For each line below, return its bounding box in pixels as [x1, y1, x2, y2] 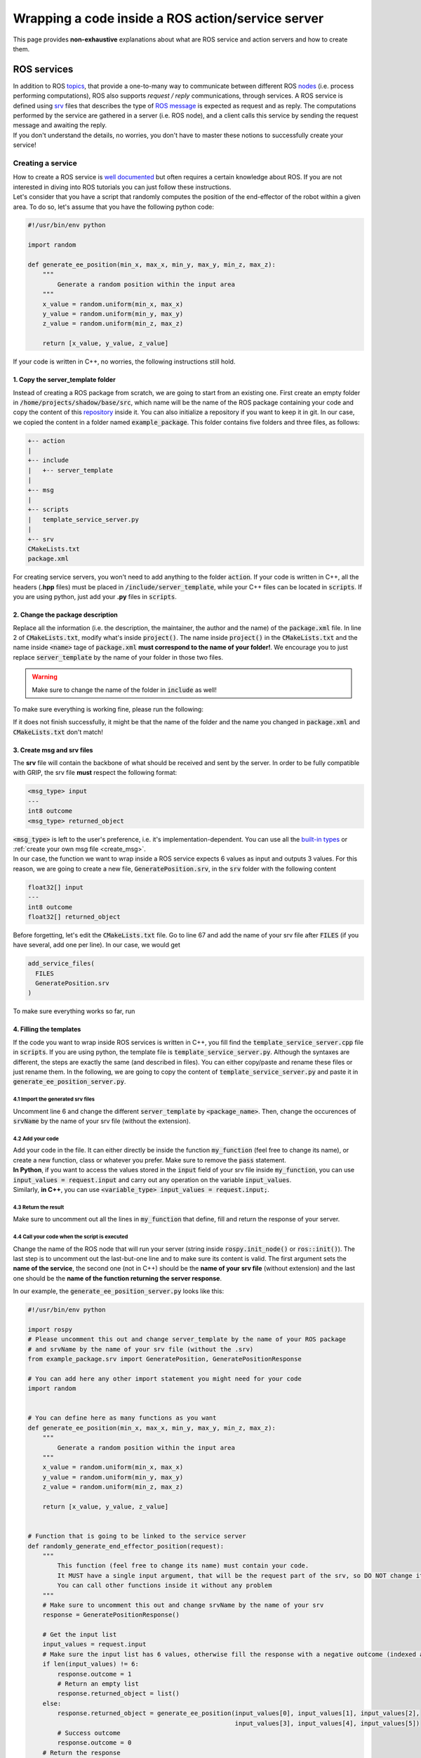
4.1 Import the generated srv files [13, 1096, 95, 1103]
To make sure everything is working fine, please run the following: [13, 705, 203, 713]
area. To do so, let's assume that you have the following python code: [13, 203, 214, 211]
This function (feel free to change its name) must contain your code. [57, 1562, 309, 1570]
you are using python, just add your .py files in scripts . [13, 593, 177, 601]
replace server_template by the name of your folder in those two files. [13, 653, 224, 661]
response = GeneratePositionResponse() [42, 1611, 180, 1619]
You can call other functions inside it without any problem [57, 1581, 272, 1589]
